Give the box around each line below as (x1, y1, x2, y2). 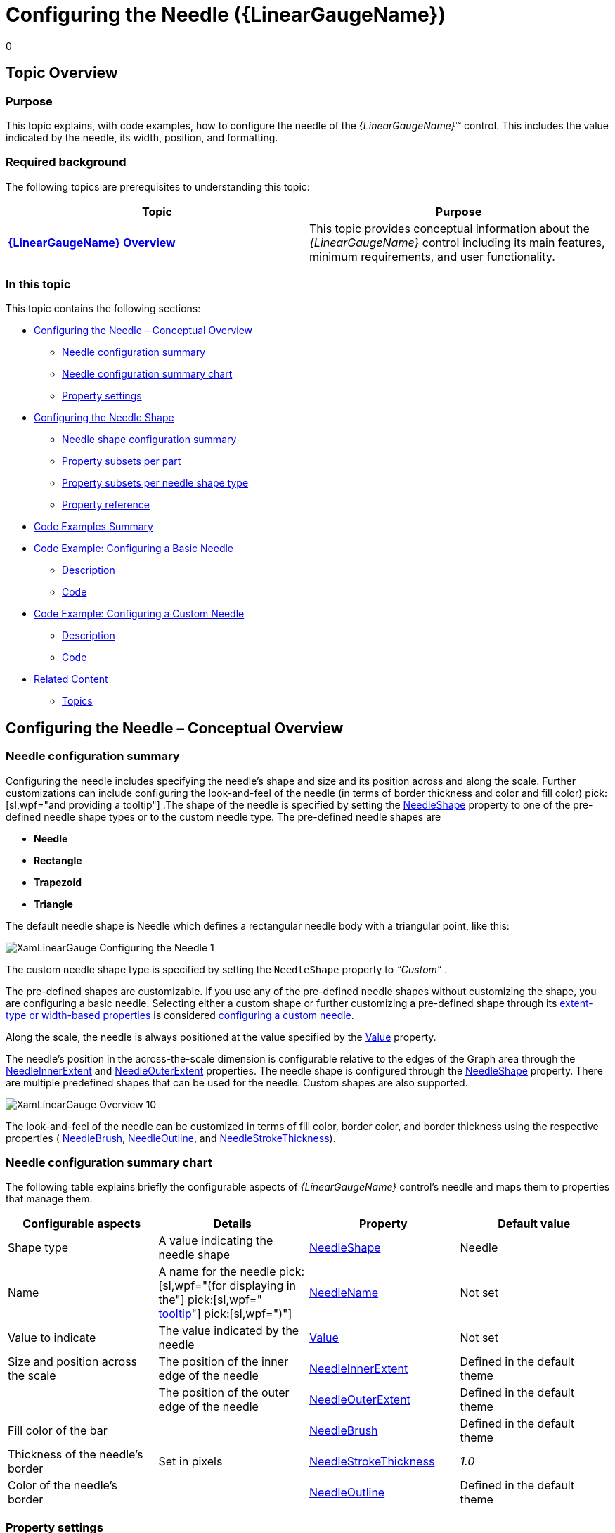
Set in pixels (158, 1454, 223, 1469)
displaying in (229, 1278, 297, 1293)
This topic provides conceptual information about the (309, 221, 590, 236)
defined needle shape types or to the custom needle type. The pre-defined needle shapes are (6, 810, 441, 823)
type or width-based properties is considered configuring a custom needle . (6, 1008, 354, 1021)
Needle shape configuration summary (62, 433, 237, 446)
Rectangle (34, 854, 82, 866)
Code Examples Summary (34, 520, 153, 533)
